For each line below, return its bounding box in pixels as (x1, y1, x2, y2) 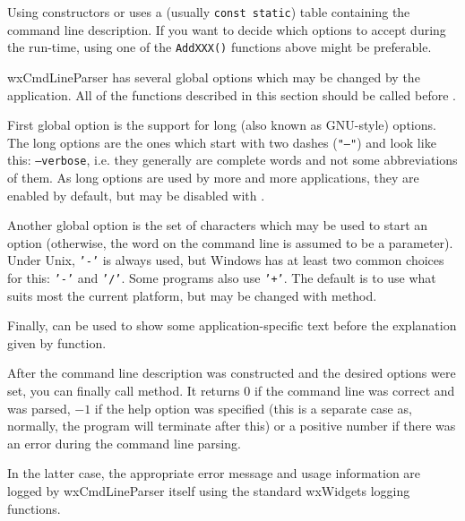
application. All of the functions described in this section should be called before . (7, 85, 457, 104)
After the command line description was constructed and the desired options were (7, 363, 456, 382)
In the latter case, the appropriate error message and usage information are (7, 464, 421, 483)
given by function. (7, 333, 107, 352)
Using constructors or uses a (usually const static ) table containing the (7, 3, 410, 21)
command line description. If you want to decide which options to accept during (7, 20, 446, 38)
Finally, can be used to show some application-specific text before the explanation (7, 316, 457, 335)
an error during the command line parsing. (7, 433, 241, 452)
